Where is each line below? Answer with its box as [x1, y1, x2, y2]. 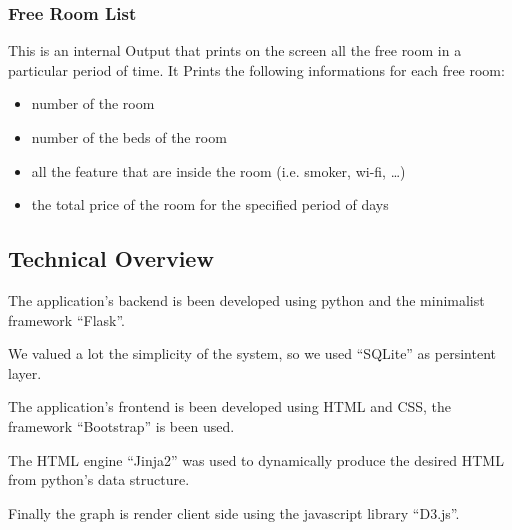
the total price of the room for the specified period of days [31, 194, 389, 215]
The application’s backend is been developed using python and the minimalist [8, 289, 485, 310]
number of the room [31, 93, 155, 114]
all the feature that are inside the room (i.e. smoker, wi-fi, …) [31, 160, 406, 181]
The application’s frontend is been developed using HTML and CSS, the [8, 396, 452, 417]
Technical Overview [8, 243, 214, 274]
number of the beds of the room [31, 127, 227, 147]
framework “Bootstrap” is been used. [8, 415, 235, 436]
